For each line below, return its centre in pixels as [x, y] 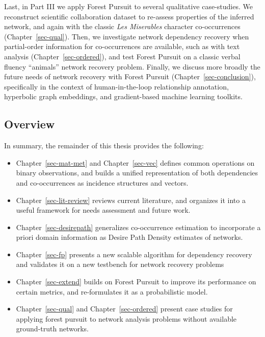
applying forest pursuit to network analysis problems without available [126, 318]
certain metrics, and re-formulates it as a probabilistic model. [112, 291]
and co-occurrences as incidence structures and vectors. [102, 182]
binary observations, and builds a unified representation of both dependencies [137, 173]
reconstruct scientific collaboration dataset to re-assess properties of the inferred [129, 16]
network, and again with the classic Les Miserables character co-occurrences [122, 26]
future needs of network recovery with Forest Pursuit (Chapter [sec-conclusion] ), [130, 76]
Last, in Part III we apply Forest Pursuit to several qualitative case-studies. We [128, 6]
